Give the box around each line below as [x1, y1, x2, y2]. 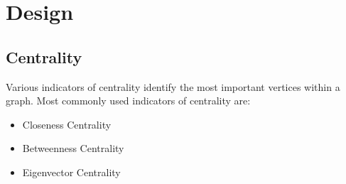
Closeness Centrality [22, 117, 112, 131]
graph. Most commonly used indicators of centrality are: [6, 93, 251, 108]
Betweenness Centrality [22, 141, 124, 156]
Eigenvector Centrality [22, 164, 121, 179]
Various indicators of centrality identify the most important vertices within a [6, 79, 340, 94]
